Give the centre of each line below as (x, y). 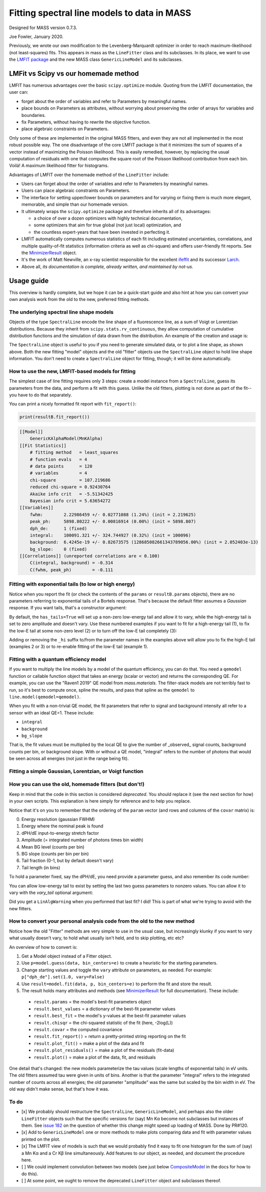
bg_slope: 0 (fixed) (58, 549)
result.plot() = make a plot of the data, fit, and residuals (95, 1057)
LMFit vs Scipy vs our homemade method (74, 73)
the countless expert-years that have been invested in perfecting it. (102, 232)
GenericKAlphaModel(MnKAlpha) (66, 439)
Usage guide (29, 280)
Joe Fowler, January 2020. (36, 37)
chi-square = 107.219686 (70, 480)
